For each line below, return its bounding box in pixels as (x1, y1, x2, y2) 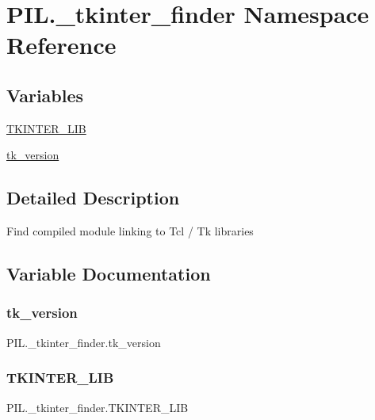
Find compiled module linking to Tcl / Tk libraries (6, 223, 254, 239)
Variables (6, 82, 84, 107)
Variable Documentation (6, 262, 211, 286)
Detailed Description (6, 185, 180, 210)
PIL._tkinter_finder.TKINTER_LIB (6, 399, 189, 415)
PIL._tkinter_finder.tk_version (6, 334, 161, 350)
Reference (6, 29, 117, 61)
